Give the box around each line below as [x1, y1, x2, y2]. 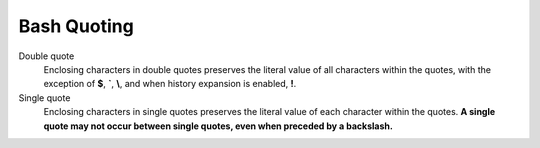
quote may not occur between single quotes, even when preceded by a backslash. [43, 120, 394, 132]
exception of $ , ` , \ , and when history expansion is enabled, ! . [43, 78, 297, 90]
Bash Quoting [18, 15, 134, 37]
